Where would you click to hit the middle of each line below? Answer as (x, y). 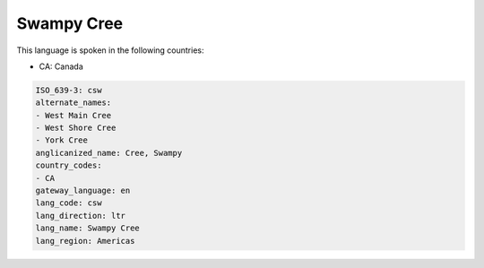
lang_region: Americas (85, 241)
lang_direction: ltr (80, 216)
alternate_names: (73, 103)
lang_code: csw (69, 203)
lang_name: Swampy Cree (88, 228)
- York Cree (62, 140)
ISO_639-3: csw (69, 90)
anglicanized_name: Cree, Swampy (109, 153)
